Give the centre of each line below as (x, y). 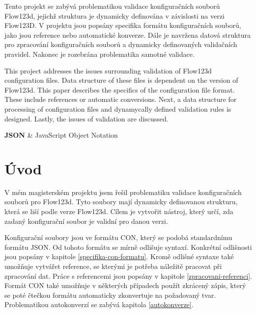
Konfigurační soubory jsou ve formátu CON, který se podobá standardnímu (118, 237)
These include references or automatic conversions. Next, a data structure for (121, 99)
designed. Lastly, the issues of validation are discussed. (86, 118)
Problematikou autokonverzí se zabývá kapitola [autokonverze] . (99, 304)
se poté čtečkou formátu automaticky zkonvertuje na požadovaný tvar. (110, 295)
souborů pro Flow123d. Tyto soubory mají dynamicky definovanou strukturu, (121, 202)
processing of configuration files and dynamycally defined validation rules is (118, 108)
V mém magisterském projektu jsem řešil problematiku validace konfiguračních (123, 192)
